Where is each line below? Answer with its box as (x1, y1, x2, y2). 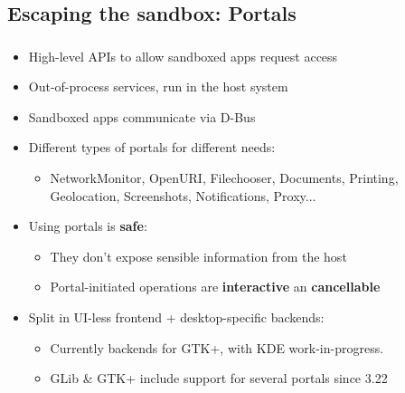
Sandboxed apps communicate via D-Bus (28, 107, 256, 126)
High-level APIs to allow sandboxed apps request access (28, 46, 338, 65)
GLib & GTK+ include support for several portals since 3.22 (50, 369, 388, 388)
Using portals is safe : (28, 216, 147, 235)
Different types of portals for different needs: (28, 138, 276, 157)
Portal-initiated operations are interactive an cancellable (50, 277, 381, 296)
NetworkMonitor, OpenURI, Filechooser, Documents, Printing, (50, 168, 399, 187)
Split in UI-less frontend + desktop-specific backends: (28, 308, 325, 327)
